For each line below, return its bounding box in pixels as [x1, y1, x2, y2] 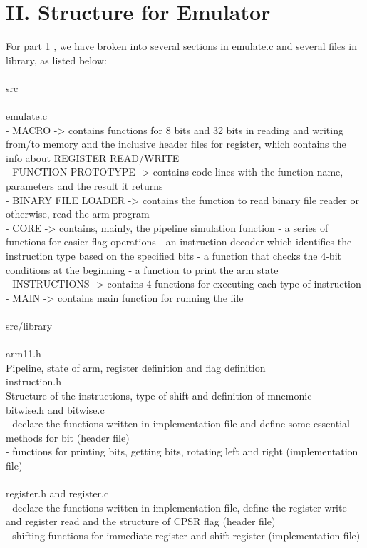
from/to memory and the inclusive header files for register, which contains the [6, 136, 346, 151]
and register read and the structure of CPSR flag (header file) [6, 514, 276, 529]
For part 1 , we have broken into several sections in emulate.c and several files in [6, 39, 358, 54]
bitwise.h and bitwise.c [6, 402, 105, 417]
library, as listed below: [6, 52, 107, 67]
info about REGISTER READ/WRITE [6, 150, 180, 165]
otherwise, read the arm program [6, 206, 150, 221]
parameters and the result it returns [6, 178, 163, 193]
